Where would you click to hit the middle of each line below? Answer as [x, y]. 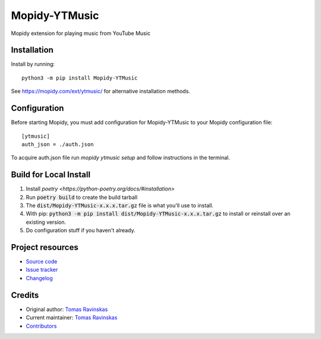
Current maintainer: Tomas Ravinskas [72, 318]
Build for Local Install [51, 175]
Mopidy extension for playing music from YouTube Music [81, 33]
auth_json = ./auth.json [58, 144]
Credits [25, 295]
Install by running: [33, 64]
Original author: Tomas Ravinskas [67, 309]
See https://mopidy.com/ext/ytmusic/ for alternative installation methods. [100, 91]
